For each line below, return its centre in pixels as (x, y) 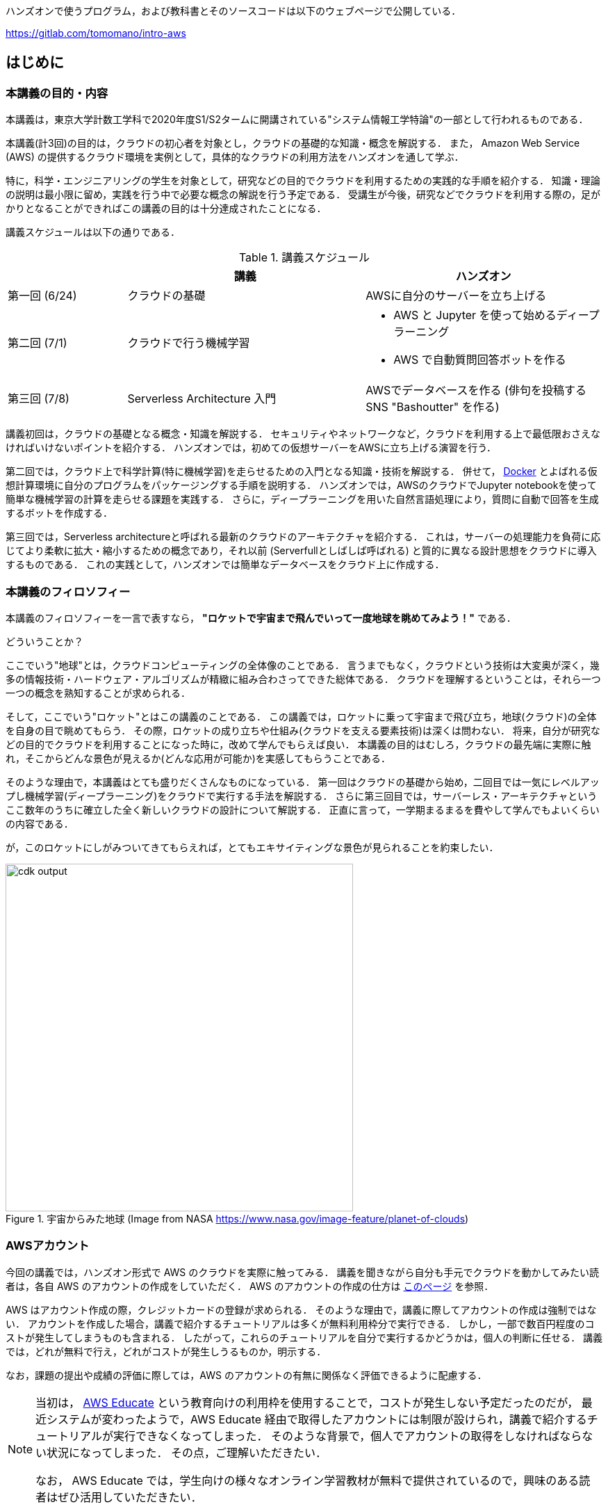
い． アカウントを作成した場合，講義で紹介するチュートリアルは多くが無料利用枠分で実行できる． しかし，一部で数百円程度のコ (300, 1323)
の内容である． (40, 823)
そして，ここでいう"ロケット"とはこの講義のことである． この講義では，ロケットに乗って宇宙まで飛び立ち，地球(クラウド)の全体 (301, 716)
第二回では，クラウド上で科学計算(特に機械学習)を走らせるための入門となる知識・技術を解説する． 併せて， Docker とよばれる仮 (302, 471)
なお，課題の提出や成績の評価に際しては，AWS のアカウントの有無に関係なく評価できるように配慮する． (246, 1375)
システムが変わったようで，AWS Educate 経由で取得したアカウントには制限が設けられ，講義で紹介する (317, 1419)
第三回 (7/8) (39, 399)
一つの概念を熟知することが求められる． (98, 693)
